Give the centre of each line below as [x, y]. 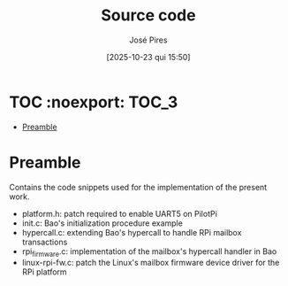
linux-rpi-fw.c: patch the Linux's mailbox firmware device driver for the [151, 263]
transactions [45, 242]
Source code [148, 15]
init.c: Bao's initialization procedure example [102, 223]
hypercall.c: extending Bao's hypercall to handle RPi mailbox [132, 232]
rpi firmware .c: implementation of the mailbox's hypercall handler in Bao [149, 252]
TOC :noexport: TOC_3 [94, 102]
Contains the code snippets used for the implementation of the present [138, 187]
